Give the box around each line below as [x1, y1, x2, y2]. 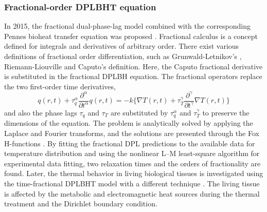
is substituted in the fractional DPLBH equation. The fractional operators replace [4, 71, 262, 82]
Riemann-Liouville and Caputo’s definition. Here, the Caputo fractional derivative [4, 61, 263, 71]
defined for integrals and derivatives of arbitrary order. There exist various [4, 41, 239, 51]
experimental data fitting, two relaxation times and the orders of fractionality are [4, 158, 261, 168]
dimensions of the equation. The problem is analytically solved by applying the [4, 118, 253, 128]
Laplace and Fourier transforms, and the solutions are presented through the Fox [4, 127, 259, 138]
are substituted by [110, 107, 168, 118]
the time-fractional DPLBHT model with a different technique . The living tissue [4, 178, 260, 188]
